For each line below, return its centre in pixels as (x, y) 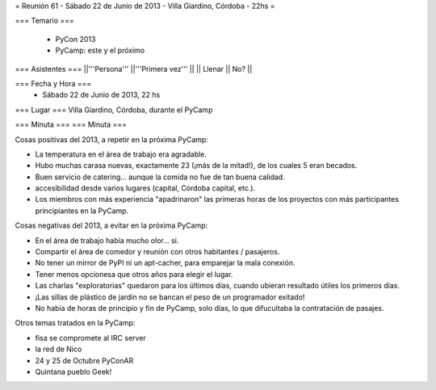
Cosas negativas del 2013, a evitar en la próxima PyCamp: (111, 225)
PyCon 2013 (75, 39)
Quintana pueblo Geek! (73, 371)
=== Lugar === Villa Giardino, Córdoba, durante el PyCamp (114, 110)
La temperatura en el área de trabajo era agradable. (121, 154)
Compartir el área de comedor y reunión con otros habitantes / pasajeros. (157, 252)
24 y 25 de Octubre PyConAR (84, 360)
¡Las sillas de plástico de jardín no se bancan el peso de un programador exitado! (170, 297)
